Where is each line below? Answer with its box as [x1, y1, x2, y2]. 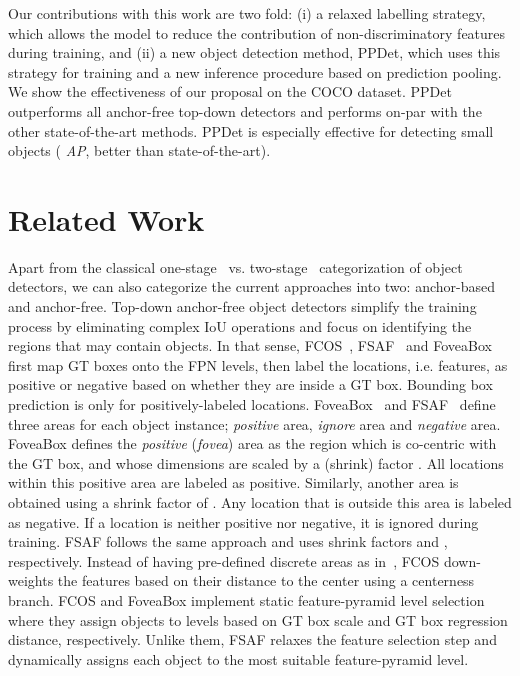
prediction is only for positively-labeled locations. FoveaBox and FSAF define [8, 394, 496, 415]
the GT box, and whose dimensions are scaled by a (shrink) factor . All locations [8, 452, 504, 473]
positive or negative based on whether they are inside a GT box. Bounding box [8, 374, 493, 395]
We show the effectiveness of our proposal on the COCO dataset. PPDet [8, 81, 452, 102]
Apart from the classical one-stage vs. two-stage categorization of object [8, 256, 463, 277]
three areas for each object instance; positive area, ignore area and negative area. [8, 413, 501, 434]
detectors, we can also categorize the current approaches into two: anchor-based [8, 276, 495, 297]
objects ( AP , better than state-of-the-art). [8, 140, 271, 161]
